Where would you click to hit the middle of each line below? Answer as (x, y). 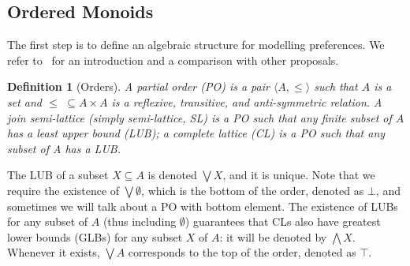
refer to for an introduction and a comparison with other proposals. (173, 60)
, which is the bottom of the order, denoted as (253, 190)
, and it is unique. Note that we (299, 175)
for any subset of (48, 221)
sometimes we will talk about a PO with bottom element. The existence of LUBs (203, 206)
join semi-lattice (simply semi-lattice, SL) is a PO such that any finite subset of (199, 117)
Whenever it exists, (54, 252)
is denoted (172, 175)
